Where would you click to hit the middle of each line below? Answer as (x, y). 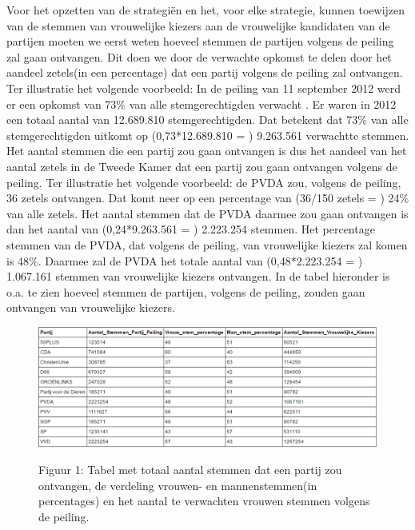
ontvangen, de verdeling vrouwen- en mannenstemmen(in (178, 485)
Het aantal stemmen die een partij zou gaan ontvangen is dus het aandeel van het (207, 151)
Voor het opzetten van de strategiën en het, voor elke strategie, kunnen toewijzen (206, 10)
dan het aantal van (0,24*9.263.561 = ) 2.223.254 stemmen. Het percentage (191, 229)
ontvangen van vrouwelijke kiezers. (91, 307)
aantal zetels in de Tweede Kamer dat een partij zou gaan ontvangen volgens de (202, 166)
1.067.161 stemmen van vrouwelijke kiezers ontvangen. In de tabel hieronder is (198, 276)
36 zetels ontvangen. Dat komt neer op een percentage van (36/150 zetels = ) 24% (208, 198)
